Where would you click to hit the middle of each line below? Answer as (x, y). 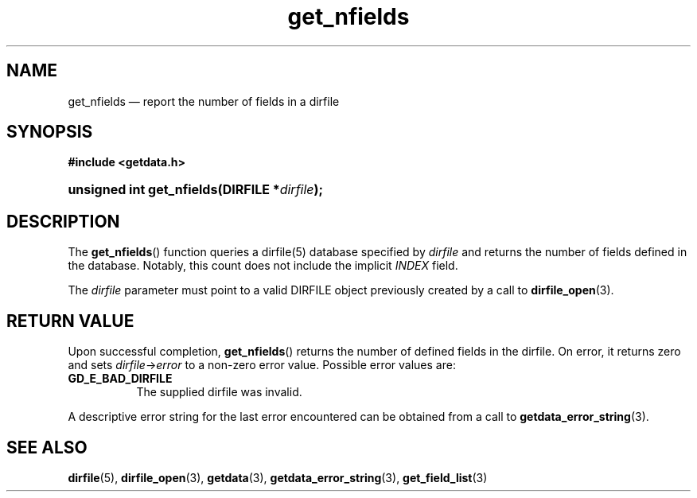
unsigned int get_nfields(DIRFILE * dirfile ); (196, 190)
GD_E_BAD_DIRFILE (120, 379)
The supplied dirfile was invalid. (219, 392)
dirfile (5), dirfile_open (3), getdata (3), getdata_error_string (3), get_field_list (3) (278, 477)
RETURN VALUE (70, 321)
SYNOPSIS (50, 132)
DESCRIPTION (63, 221)
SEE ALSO (47, 447)
